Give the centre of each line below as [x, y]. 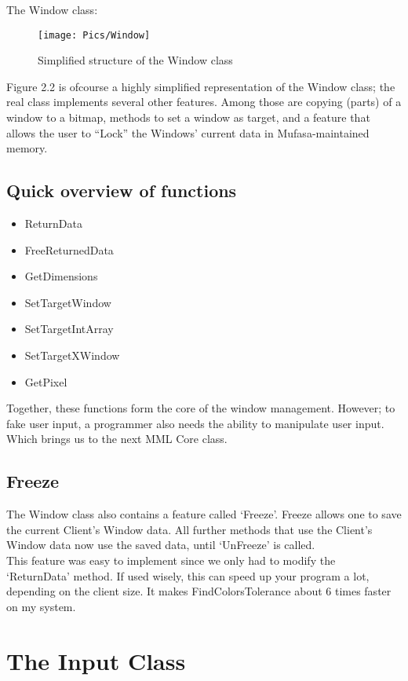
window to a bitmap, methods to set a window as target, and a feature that [188, 117]
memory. [27, 148]
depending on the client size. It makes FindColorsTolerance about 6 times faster [199, 591]
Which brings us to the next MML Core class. [117, 439]
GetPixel [46, 381]
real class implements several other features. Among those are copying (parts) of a [204, 102]
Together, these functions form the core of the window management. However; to [201, 408]
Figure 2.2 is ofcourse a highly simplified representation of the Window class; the [201, 86]
